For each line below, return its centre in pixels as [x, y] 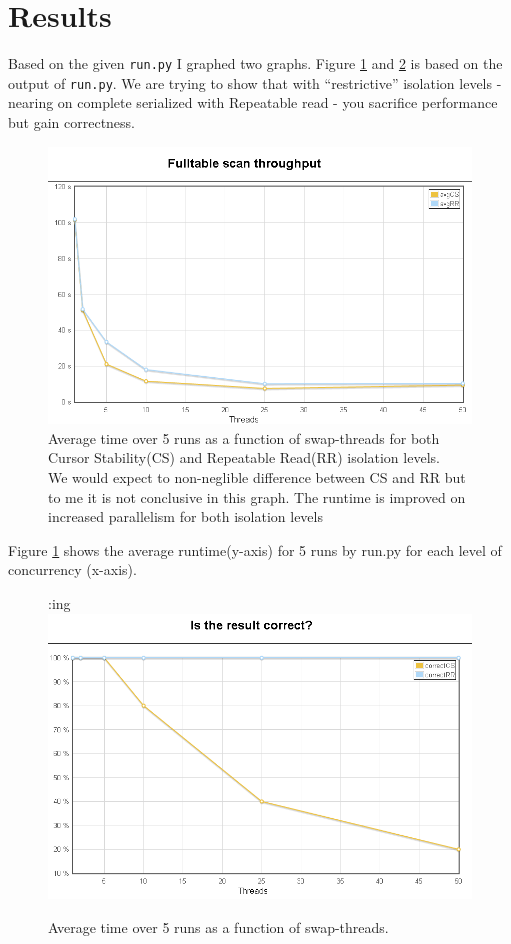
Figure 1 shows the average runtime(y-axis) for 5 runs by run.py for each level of [255, 549]
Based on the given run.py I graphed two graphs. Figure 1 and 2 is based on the [255, 63]
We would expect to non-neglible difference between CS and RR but [257, 477]
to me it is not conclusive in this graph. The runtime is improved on [257, 496]
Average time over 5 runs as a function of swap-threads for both [244, 437]
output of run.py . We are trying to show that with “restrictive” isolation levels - [255, 82]
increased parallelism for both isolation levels [185, 516]
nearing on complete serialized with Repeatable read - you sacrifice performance [253, 102]
